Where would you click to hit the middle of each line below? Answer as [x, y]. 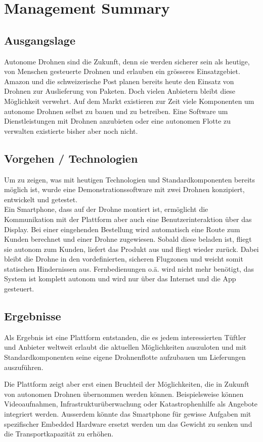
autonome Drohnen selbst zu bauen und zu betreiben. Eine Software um [116, 111]
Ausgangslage [40, 40]
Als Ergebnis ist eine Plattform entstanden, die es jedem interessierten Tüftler [125, 337]
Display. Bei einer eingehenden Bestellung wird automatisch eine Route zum [122, 229]
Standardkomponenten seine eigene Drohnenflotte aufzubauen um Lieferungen [125, 357]
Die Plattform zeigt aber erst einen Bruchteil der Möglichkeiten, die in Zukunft [127, 384]
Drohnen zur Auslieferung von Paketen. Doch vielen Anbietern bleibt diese [120, 91]
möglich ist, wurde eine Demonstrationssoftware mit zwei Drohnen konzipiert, [124, 189]
